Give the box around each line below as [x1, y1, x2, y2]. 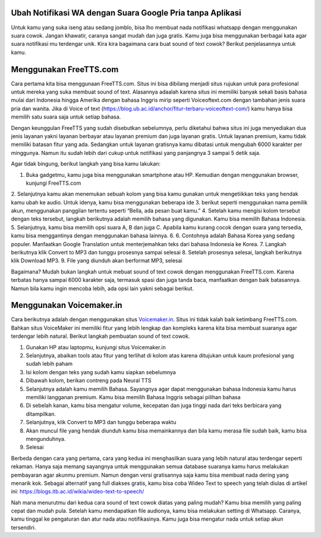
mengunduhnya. [26, 435, 66, 442]
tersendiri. [11, 524, 36, 531]
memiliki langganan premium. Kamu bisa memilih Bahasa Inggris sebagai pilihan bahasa [26, 394, 241, 400]
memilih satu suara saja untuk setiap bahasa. [11, 113, 121, 120]
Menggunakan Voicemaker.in [11, 300, 122, 310]
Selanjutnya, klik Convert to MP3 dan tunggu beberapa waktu [26, 419, 177, 426]
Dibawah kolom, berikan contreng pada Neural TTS [26, 377, 152, 384]
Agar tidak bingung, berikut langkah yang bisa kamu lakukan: [11, 160, 160, 167]
